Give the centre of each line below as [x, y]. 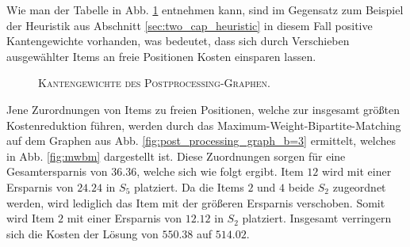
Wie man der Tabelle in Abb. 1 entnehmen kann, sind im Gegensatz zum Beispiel [205, 9]
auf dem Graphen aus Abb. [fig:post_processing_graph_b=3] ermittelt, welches [201, 141]
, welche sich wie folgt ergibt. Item [220, 171]
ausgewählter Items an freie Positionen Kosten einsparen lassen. [161, 56]
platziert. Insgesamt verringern [317, 218]
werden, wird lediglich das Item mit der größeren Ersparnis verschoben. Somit [196, 202]
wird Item [31, 218]
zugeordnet [359, 186]
